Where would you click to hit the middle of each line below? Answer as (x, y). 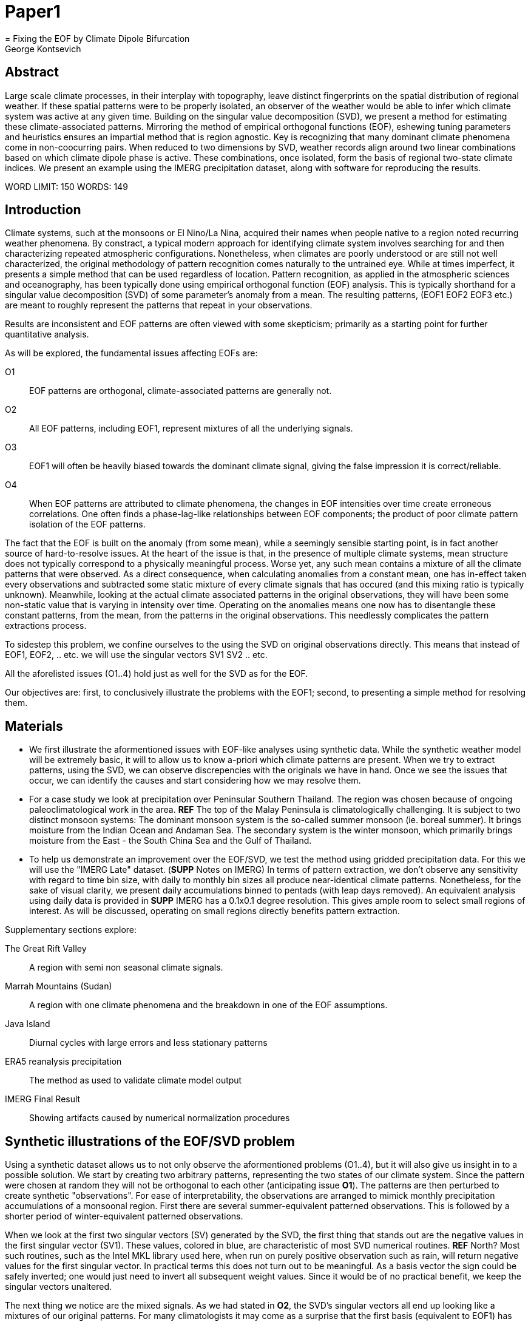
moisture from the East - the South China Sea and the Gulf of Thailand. (171, 841)
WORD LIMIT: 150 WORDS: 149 (66, 186)
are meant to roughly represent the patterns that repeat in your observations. (159, 305)
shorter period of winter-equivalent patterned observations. (124, 1216)
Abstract (32, 72)
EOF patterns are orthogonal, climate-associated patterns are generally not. (181, 391)
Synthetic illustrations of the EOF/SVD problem (150, 1141)
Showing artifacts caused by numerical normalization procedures (160, 1118)
